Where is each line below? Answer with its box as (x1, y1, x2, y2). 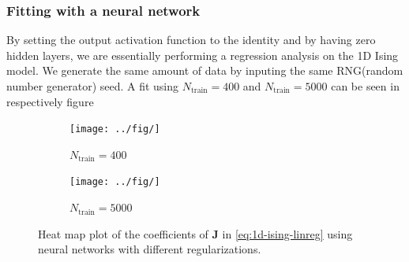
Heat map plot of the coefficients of (38, 225, 208, 242)
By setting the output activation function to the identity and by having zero (6, 31, 376, 48)
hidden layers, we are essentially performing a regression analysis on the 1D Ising (6, 46, 399, 63)
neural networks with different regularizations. (38, 241, 261, 257)
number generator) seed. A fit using (6, 78, 179, 94)
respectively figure (6, 93, 94, 109)
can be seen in (331, 78, 400, 94)
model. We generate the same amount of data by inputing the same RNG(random (6, 62, 403, 79)
